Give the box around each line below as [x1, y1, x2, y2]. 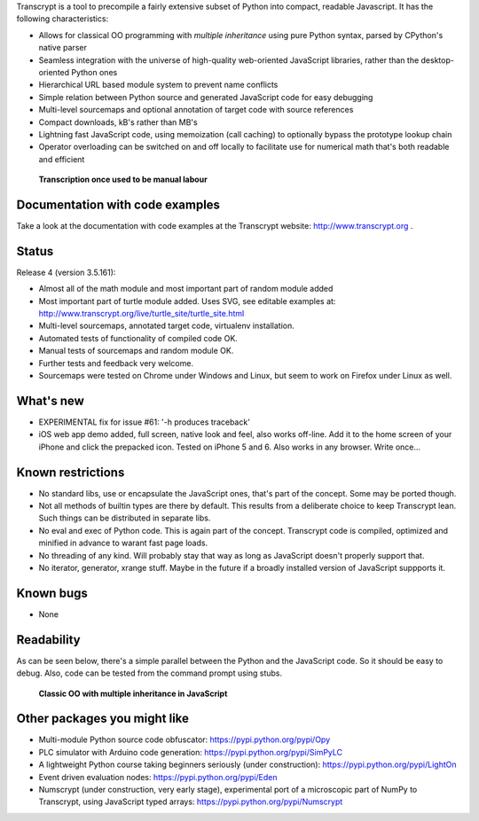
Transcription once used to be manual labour [38, 174, 208, 185]
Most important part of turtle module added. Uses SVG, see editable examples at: [38, 295, 336, 306]
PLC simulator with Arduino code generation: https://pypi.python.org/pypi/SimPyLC [38, 747, 343, 757]
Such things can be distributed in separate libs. [38, 512, 211, 523]
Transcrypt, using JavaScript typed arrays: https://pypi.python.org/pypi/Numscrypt [38, 796, 343, 807]
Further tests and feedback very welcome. [38, 357, 194, 368]
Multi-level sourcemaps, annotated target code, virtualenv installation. [38, 320, 294, 332]
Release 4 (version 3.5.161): [16, 267, 116, 278]
